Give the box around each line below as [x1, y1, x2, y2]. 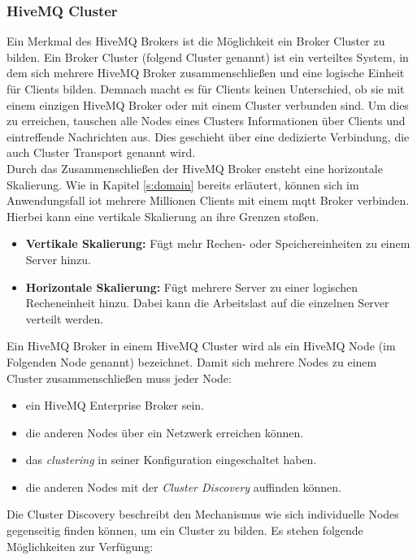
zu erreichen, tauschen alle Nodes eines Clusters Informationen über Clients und [7, 112, 406, 129]
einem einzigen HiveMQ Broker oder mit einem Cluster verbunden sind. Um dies [7, 96, 409, 113]
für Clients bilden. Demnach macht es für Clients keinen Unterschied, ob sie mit [7, 80, 405, 97]
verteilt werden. [25, 310, 104, 327]
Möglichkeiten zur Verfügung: [7, 537, 154, 554]
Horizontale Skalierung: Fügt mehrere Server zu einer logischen [25, 278, 358, 295]
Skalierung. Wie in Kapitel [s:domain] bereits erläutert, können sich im [7, 176, 359, 193]
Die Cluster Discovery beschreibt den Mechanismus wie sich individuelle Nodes [7, 506, 399, 523]
